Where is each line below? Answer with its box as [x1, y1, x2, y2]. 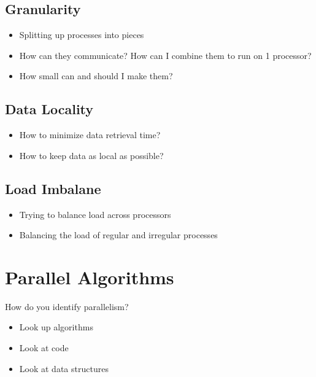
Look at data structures [19, 362, 109, 375]
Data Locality [5, 99, 94, 119]
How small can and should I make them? [19, 69, 173, 82]
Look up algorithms [19, 321, 93, 333]
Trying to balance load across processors [19, 208, 171, 220]
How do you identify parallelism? [5, 300, 129, 313]
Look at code [19, 341, 69, 354]
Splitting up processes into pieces [19, 28, 144, 41]
